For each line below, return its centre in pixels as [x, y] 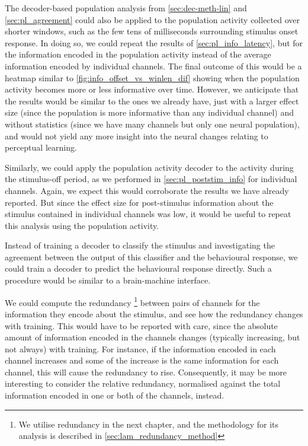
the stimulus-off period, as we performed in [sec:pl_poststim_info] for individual [151, 179]
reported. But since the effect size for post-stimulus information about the [139, 202]
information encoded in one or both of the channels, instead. [115, 395]
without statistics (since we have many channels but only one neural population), [152, 124]
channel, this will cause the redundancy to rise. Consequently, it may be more [146, 372]
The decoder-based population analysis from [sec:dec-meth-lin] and [126, 8]
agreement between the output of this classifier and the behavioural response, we [151, 257]
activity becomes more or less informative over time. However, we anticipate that [152, 89]
